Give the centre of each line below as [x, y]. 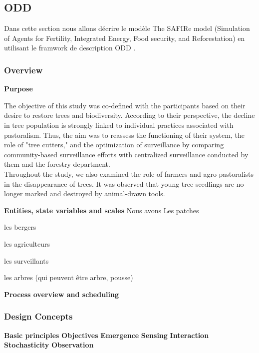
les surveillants [26, 260]
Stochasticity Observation [49, 345]
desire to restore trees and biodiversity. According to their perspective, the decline [129, 115]
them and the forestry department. [57, 164]
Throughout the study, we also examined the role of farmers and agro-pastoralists [129, 174]
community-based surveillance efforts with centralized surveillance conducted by [126, 154]
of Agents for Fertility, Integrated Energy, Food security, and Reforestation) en [125, 38]
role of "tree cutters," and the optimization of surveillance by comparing [114, 145]
